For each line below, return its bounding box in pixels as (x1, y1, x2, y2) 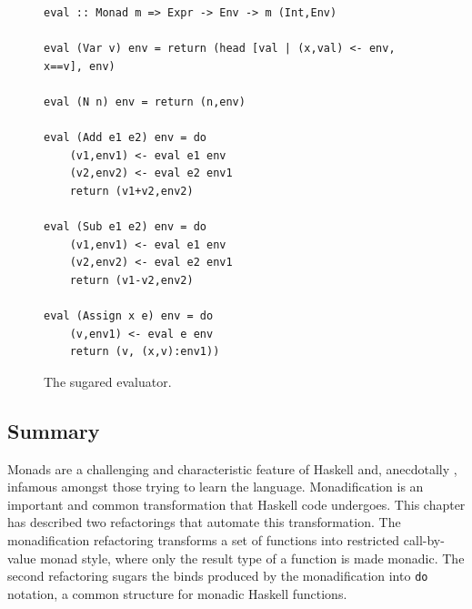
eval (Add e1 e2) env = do (44, 131, 206, 145)
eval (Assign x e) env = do (44, 310, 214, 323)
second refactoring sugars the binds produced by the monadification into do (7, 566, 428, 585)
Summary (7, 416, 100, 444)
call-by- (403, 531, 445, 550)
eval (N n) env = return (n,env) (44, 95, 246, 108)
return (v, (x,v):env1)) (69, 345, 220, 359)
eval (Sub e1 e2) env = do (44, 220, 206, 234)
